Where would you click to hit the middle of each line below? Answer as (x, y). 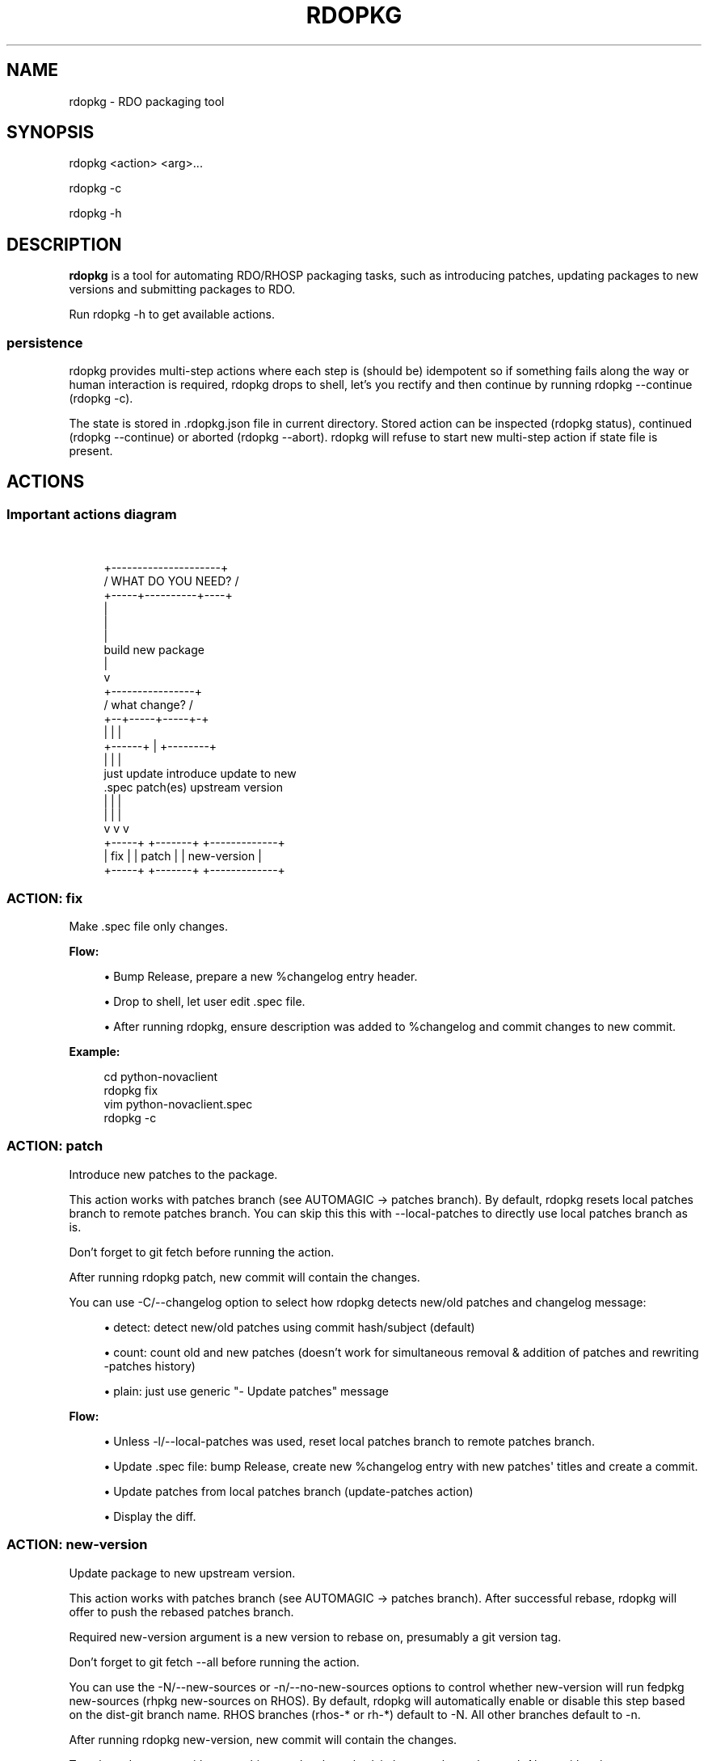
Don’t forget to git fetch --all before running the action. (214, 1662)
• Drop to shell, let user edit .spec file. (204, 1001)
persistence (45, 342)
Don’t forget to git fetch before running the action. (202, 1252)
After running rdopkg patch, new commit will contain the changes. (244, 1277)
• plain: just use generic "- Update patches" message (246, 1391)
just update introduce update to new (200, 774)
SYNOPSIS (51, 133)
